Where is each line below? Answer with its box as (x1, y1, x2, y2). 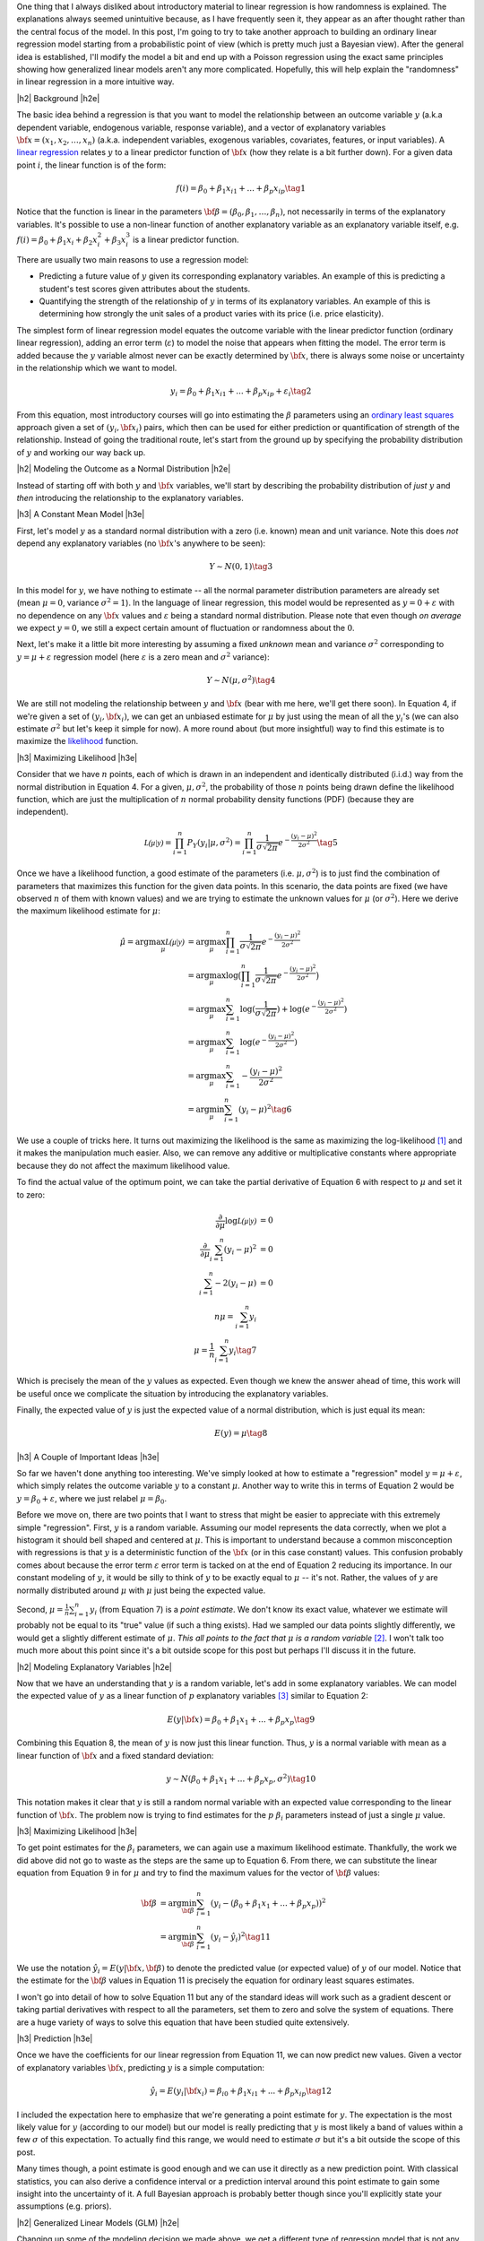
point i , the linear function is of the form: (16, 160, 167, 170)
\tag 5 (316, 837, 338, 847)
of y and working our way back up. (16, 446, 146, 457)
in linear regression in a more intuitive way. (16, 76, 175, 87)
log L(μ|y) (224, 1216, 257, 1225)
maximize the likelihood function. (16, 736, 139, 747)
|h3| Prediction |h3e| (16, 2033, 93, 2044)
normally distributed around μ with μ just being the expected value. (16, 1585, 266, 1596)
